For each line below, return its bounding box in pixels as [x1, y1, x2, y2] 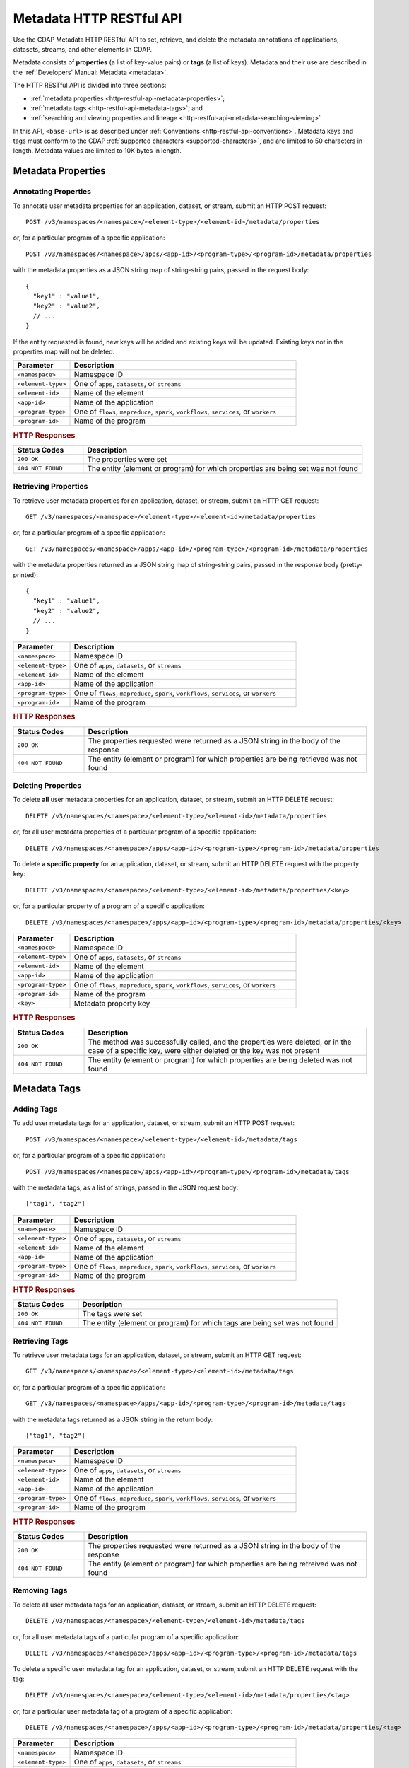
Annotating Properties [13, 187, 92, 197]
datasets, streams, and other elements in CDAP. [13, 45, 153, 53]
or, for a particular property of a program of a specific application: [13, 902, 205, 910]
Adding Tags [13, 1104, 58, 1114]
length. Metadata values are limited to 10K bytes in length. [13, 146, 182, 155]
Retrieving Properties [13, 482, 88, 492]
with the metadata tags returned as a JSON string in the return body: [13, 1415, 213, 1424]
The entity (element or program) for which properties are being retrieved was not [88, 754, 357, 764]
